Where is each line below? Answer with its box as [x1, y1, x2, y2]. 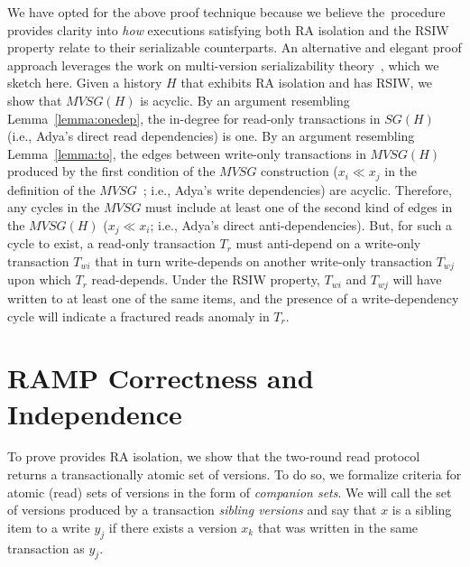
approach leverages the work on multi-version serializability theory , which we [7, 55, 439, 74]
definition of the [7, 180, 96, 199]
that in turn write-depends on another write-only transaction [95, 252, 432, 271]
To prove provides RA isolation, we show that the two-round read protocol [7, 447, 420, 466]
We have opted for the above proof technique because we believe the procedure [7, 3, 446, 21]
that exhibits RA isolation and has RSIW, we [180, 73, 433, 92]
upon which [7, 270, 71, 289]
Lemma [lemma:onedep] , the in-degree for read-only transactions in [7, 108, 381, 127]
